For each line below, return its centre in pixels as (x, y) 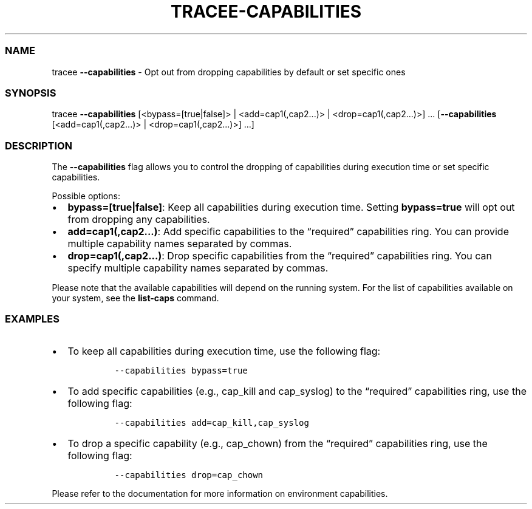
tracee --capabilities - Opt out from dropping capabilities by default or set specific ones (229, 72)
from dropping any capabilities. (139, 219)
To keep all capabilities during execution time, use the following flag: (224, 351)
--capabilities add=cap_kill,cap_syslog (212, 422)
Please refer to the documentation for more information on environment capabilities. (220, 493)
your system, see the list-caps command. (135, 298)
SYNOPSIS (31, 93)
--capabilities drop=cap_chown (189, 475)
